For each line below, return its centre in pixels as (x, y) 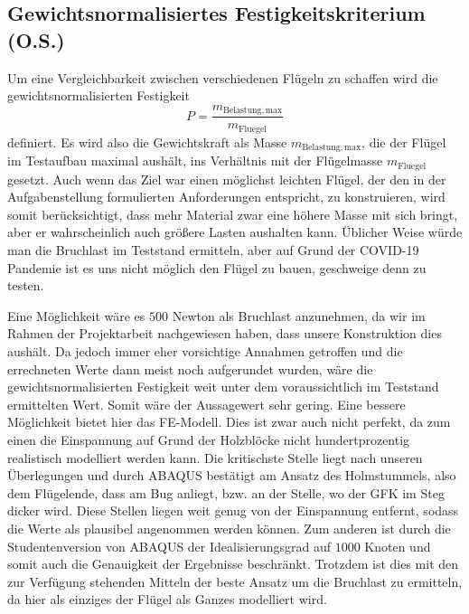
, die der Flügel (404, 142)
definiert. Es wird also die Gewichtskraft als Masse (147, 142)
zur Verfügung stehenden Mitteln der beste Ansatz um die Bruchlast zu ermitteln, (235, 581)
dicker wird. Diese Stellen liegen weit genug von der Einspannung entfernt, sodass (233, 510)
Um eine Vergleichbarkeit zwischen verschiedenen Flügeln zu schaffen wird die (223, 77)
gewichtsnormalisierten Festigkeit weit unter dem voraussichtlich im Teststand (223, 387)
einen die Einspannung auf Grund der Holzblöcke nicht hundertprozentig (209, 439)
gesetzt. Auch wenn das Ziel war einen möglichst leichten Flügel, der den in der (227, 179)
